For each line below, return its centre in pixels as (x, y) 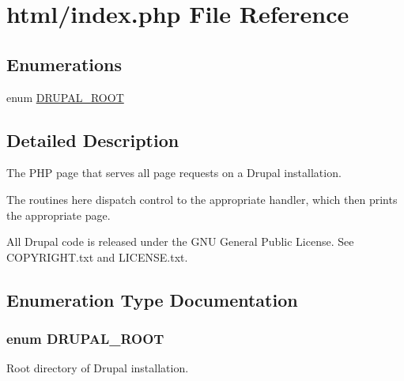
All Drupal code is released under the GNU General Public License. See (180, 241)
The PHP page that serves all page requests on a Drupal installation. (174, 173)
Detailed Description (93, 140)
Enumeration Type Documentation (152, 299)
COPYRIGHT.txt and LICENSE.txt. (97, 257)
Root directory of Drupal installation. (98, 368)
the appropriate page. (59, 215)
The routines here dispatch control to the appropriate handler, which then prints (202, 199)
